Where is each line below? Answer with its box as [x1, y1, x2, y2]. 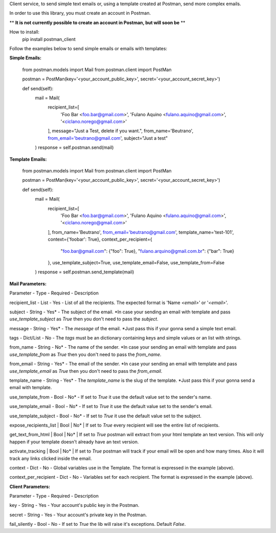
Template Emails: [9, 156, 47, 162]
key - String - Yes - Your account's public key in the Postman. [9, 502, 140, 508]
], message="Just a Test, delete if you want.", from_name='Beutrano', [48, 128, 194, 134]
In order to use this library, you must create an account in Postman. [9, 10, 151, 16]
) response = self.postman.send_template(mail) [35, 269, 134, 275]
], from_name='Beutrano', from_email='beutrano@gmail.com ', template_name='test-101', [48, 229, 234, 235]
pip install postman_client [22, 36, 76, 42]
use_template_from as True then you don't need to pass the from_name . [9, 351, 162, 357]
